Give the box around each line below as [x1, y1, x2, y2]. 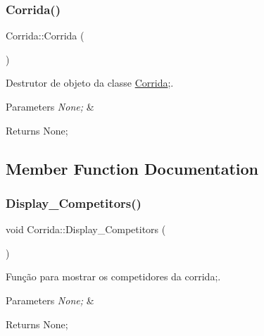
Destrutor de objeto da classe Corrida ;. [6, 75, 174, 90]
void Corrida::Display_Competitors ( [6, 222, 166, 237]
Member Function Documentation [6, 157, 259, 179]
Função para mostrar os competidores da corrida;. [6, 269, 221, 284]
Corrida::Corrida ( [6, 28, 84, 43]
